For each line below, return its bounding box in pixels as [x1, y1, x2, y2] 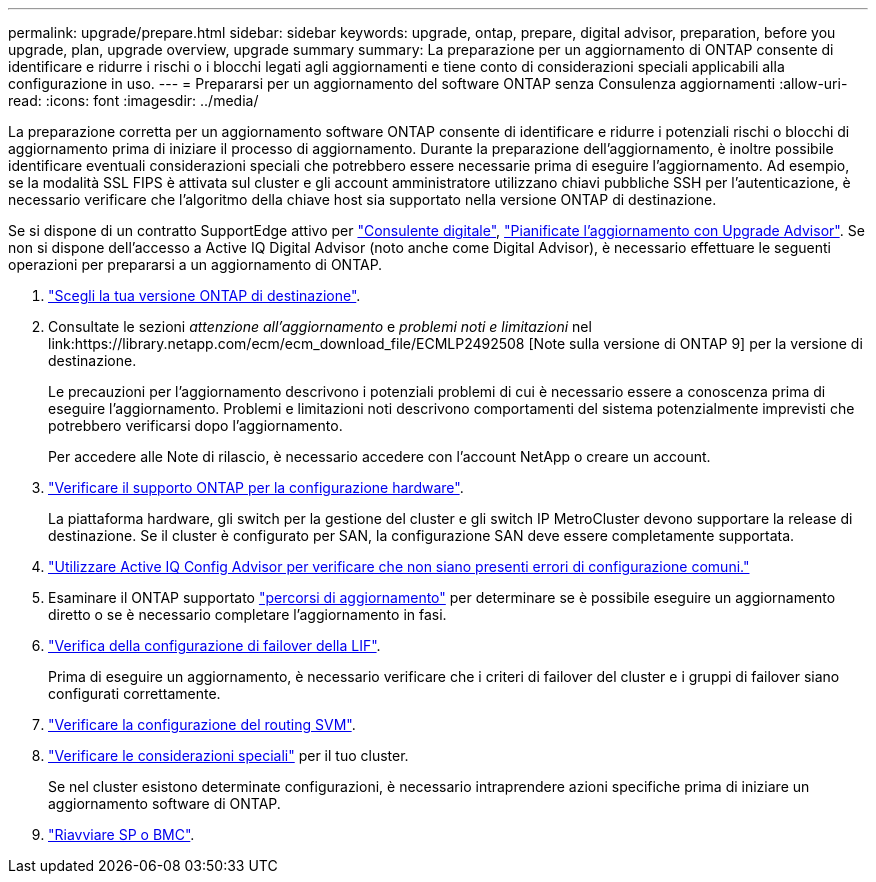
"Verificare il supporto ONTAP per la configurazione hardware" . [48, 479, 464, 496]
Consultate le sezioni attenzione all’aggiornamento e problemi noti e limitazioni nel [48, 318, 592, 335]
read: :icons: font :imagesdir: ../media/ [8, 92, 259, 109]
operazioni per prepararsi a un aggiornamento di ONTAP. [8, 256, 383, 273]
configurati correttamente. [48, 685, 221, 702]
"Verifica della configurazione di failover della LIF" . [48, 637, 381, 654]
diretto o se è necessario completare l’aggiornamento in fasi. [48, 606, 447, 623]
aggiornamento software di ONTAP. [48, 795, 281, 812]
